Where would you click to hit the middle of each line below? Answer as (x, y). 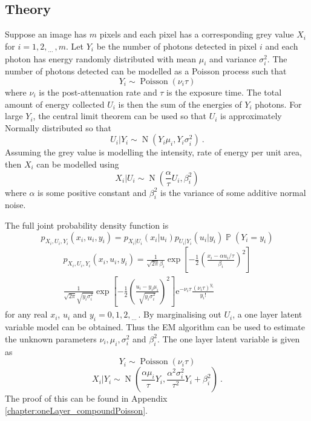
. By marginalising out (180, 314)
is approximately (251, 116)
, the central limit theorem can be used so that (120, 116)
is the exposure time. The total (224, 92)
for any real (26, 314)
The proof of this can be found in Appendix (86, 398)
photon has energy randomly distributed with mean (101, 58)
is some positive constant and (92, 192)
